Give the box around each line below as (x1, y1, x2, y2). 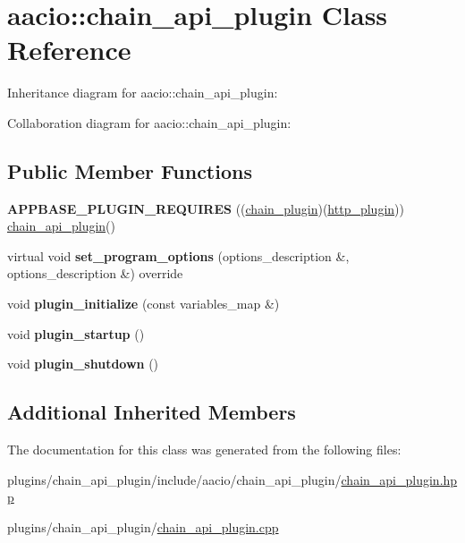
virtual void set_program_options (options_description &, (7, 246, 350, 265)
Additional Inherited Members (7, 398, 296, 426)
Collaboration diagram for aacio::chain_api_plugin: (7, 113, 292, 132)
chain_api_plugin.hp (341, 470, 458, 488)
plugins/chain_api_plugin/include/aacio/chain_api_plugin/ (7, 470, 342, 488)
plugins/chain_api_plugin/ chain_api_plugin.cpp (7, 517, 279, 536)
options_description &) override (7, 264, 183, 283)
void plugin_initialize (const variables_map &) (7, 294, 280, 313)
